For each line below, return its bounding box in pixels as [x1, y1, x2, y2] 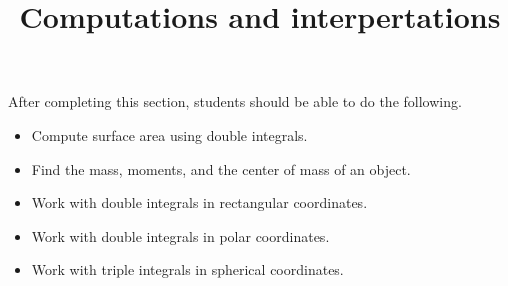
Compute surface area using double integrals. [31, 124, 308, 145]
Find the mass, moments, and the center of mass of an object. [31, 158, 411, 179]
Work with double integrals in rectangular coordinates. [31, 192, 368, 213]
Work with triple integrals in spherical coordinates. [31, 259, 344, 280]
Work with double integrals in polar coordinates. [31, 225, 330, 246]
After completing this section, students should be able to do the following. [8, 91, 462, 112]
